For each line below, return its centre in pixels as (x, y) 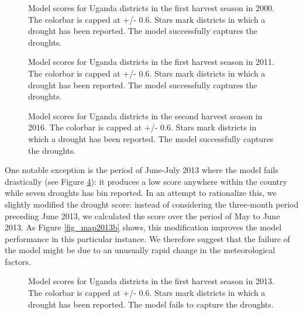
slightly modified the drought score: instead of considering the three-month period (152, 204)
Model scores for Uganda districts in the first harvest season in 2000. (151, 8)
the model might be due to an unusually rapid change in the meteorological (140, 250)
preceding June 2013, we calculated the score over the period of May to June (142, 215)
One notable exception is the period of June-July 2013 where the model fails (142, 170)
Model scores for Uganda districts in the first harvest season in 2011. (151, 62)
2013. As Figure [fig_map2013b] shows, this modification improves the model (143, 227)
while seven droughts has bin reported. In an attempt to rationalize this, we (141, 193)
